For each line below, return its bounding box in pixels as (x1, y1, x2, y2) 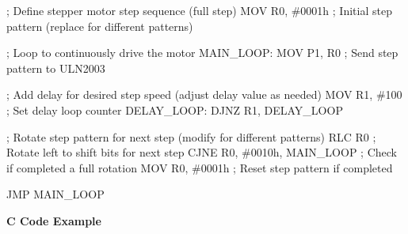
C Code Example (6, 212, 101, 228)
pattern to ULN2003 (6, 59, 105, 76)
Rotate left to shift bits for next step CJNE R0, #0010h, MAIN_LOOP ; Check (6, 144, 397, 160)
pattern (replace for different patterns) (6, 17, 193, 34)
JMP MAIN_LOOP (6, 186, 105, 202)
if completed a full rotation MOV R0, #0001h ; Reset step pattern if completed (6, 159, 393, 175)
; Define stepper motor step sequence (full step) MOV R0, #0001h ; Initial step (6, 2, 392, 18)
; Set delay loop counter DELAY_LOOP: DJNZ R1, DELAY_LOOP (6, 101, 343, 118)
